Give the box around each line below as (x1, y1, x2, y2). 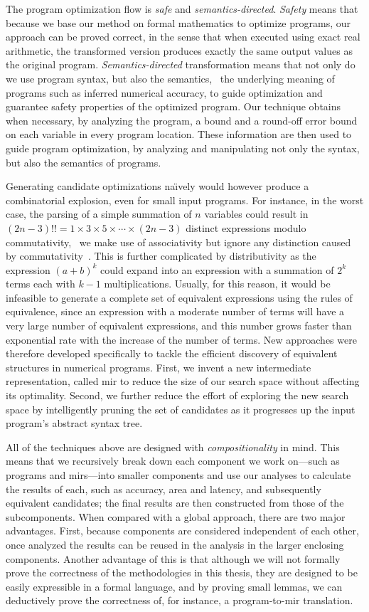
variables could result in (204, 206, 309, 221)
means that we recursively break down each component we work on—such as (6, 453, 340, 468)
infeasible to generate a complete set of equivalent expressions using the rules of (6, 290, 353, 305)
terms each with (6, 276, 75, 291)
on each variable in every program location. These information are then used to (6, 127, 352, 142)
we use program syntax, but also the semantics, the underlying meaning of (6, 70, 335, 85)
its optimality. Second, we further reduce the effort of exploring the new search (6, 388, 349, 403)
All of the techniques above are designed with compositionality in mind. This (6, 439, 340, 454)
